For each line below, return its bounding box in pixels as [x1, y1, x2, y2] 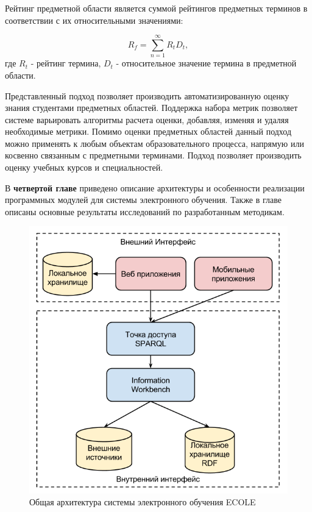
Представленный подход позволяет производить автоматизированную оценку [5, 89, 289, 102]
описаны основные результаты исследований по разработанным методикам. [5, 205, 285, 218]
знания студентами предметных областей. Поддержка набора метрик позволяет [5, 101, 298, 114]
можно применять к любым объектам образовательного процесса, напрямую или [5, 137, 304, 149]
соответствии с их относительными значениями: [5, 13, 183, 26]
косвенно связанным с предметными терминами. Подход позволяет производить [5, 149, 302, 162]
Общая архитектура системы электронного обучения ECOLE [29, 496, 256, 508]
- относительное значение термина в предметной [116, 57, 297, 69]
